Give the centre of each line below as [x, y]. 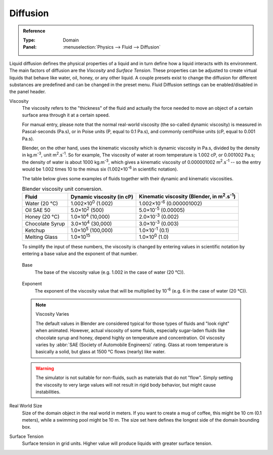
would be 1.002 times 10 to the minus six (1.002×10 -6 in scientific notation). [100, 169]
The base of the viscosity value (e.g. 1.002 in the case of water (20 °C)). [110, 272]
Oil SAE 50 [38, 210]
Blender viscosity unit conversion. [62, 189]
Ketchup [35, 230]
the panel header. [28, 92]
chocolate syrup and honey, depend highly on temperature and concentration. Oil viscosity [130, 338]
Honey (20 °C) [42, 217]
